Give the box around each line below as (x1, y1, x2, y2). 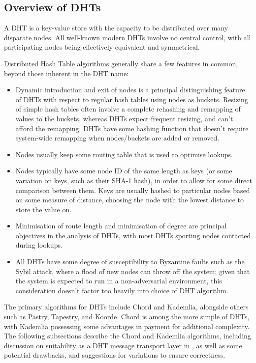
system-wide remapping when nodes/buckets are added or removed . (15, 133, 220, 143)
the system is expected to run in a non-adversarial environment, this (15, 276, 222, 286)
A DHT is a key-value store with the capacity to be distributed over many (4, 23, 228, 33)
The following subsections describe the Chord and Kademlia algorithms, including (4, 331, 251, 341)
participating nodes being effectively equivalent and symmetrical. (4, 42, 200, 52)
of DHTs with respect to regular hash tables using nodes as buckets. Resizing (15, 94, 248, 104)
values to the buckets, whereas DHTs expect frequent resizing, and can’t (15, 113, 233, 123)
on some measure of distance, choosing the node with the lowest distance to (15, 195, 244, 205)
